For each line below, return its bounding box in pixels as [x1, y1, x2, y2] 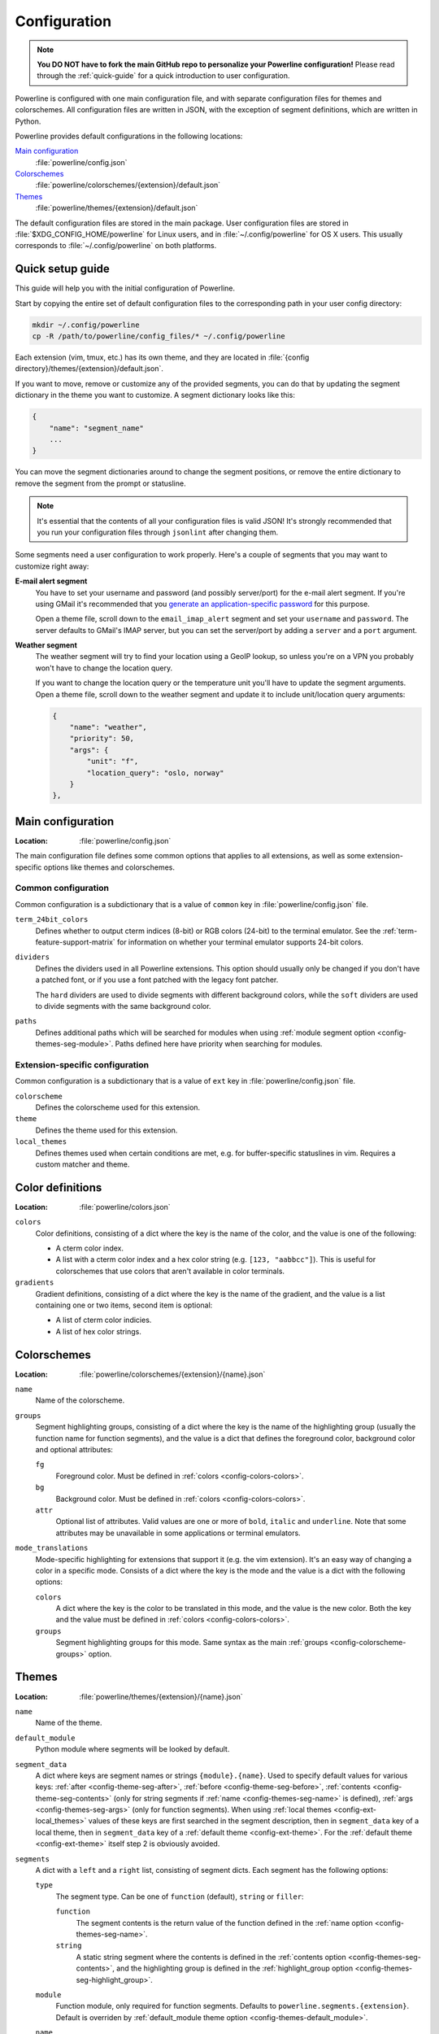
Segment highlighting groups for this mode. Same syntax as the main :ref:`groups [55, 1638, 328, 1648]
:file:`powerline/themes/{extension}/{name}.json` [79, 1691, 243, 1701]
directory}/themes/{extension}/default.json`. [15, 364, 164, 373]
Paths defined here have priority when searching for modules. [115, 1039, 323, 1049]
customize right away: [15, 561, 89, 571]
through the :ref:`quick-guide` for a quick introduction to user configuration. [37, 71, 290, 81]
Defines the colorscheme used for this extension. [35, 1102, 201, 1112]
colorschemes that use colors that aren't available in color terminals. [55, 1266, 285, 1276]
